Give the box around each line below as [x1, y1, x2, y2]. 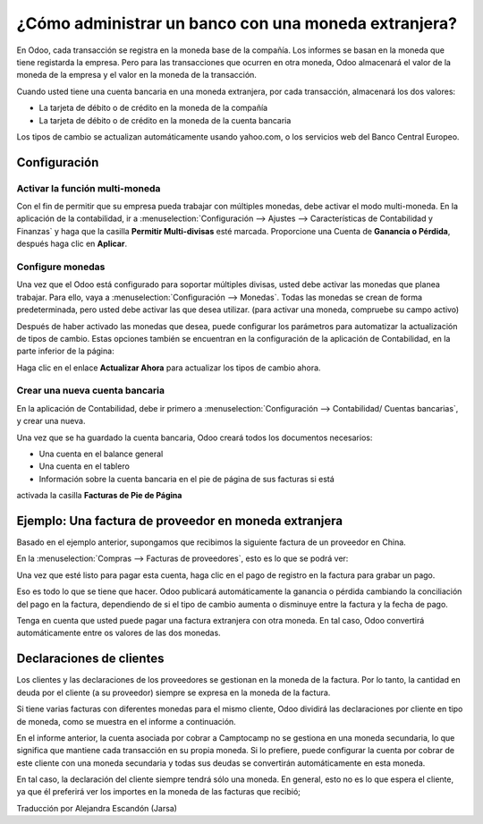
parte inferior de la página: [16, 345, 115, 357]
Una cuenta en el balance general [38, 448, 164, 460]
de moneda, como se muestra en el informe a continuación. [16, 716, 236, 726]
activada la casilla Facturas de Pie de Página [16, 490, 182, 501]
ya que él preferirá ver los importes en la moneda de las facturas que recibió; [16, 786, 301, 797]
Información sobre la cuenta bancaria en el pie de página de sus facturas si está [38, 473, 335, 484]
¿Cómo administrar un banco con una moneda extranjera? [16, 13, 458, 33]
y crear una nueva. [16, 416, 86, 427]
